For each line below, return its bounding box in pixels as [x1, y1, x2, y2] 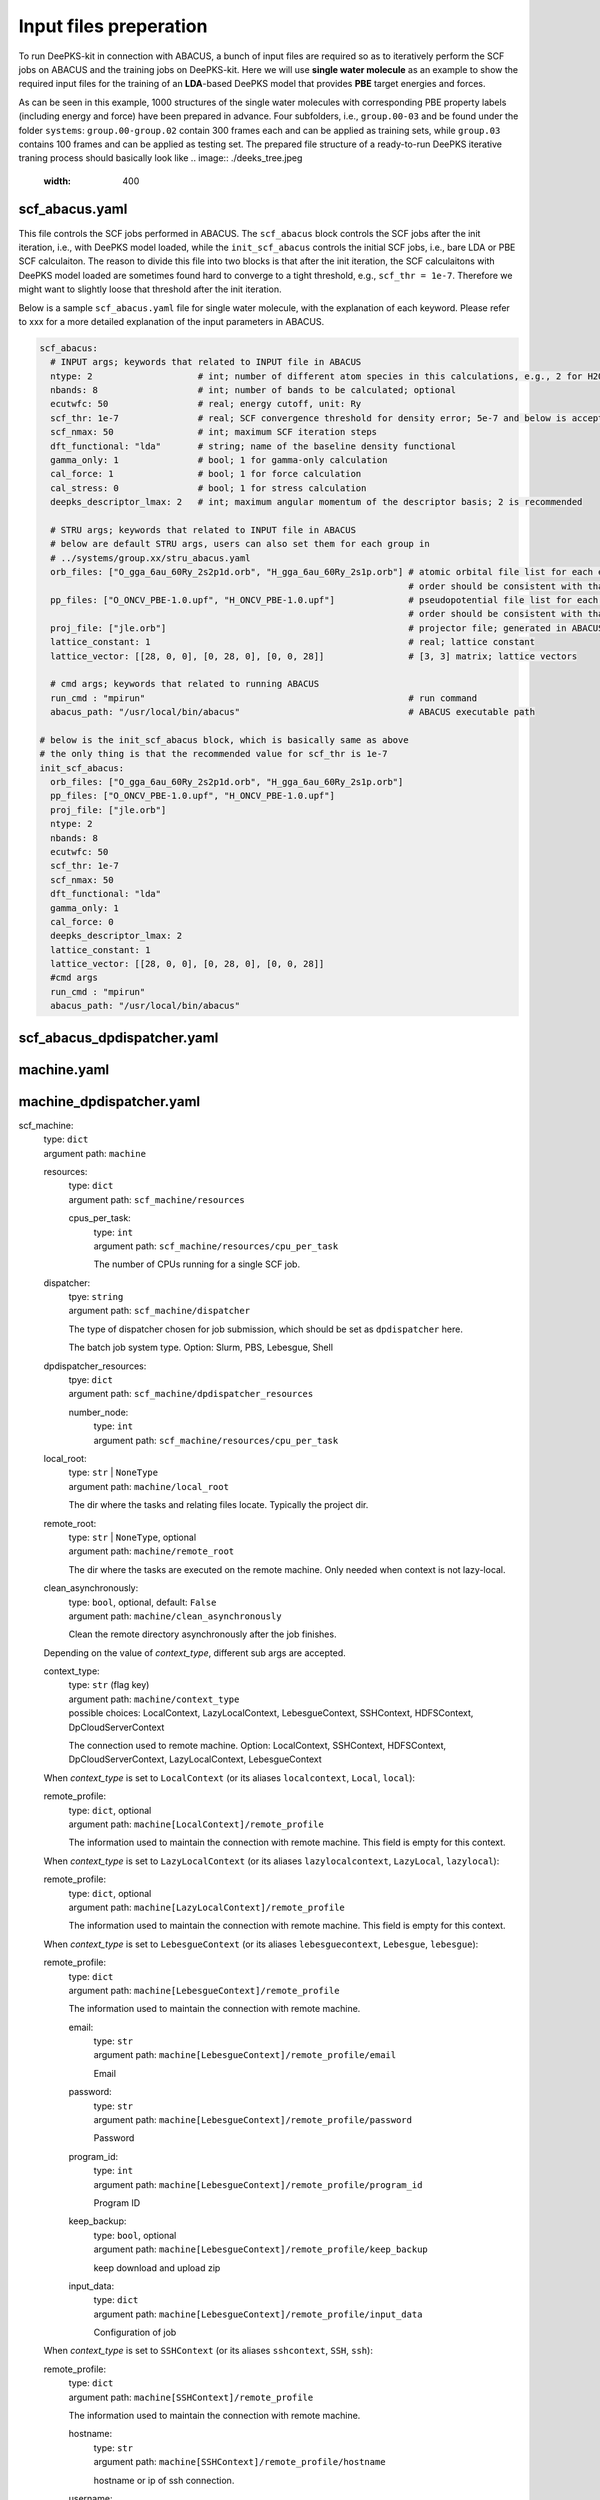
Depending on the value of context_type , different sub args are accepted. [43, 1646, 346, 1659]
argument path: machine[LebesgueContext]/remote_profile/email [93, 2049, 397, 2061]
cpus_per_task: [68, 1212, 132, 1224]
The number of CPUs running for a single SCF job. [93, 1258, 300, 1270]
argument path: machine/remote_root [68, 1545, 235, 1557]
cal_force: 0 [50, 916, 114, 927]
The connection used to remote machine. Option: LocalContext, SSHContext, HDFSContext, [68, 1740, 447, 1752]
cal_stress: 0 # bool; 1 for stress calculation [50, 482, 367, 494]
